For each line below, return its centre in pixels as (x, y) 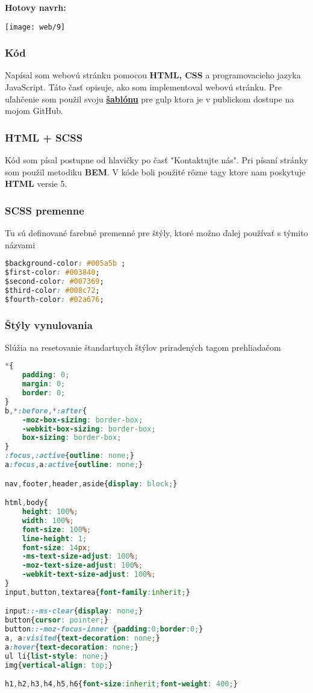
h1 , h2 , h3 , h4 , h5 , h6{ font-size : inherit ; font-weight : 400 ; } (121, 684)
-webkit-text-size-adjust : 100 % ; (89, 575)
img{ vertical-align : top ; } (59, 665)
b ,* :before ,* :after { (46, 411)
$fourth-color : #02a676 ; (54, 299)
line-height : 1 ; (54, 538)
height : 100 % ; (50, 512)
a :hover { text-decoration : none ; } (72, 647)
